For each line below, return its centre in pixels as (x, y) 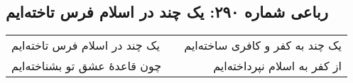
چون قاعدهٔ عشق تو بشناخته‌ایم (87, 66)
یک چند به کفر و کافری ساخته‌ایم (263, 45)
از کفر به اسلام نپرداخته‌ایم (278, 66)
